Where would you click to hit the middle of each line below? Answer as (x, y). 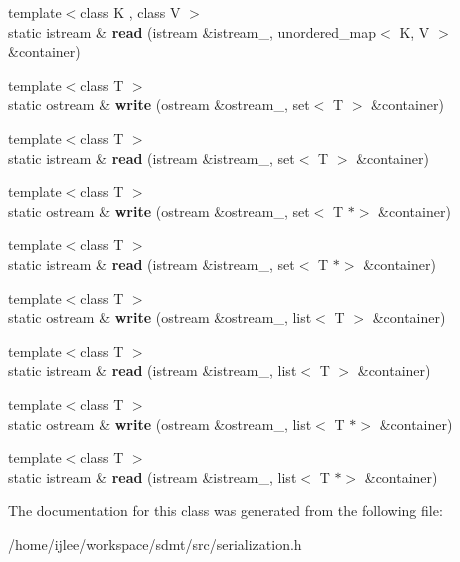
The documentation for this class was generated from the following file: (225, 510)
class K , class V (130, 12)
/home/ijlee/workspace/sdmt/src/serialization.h (155, 543)
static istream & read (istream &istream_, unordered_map (192, 31)
